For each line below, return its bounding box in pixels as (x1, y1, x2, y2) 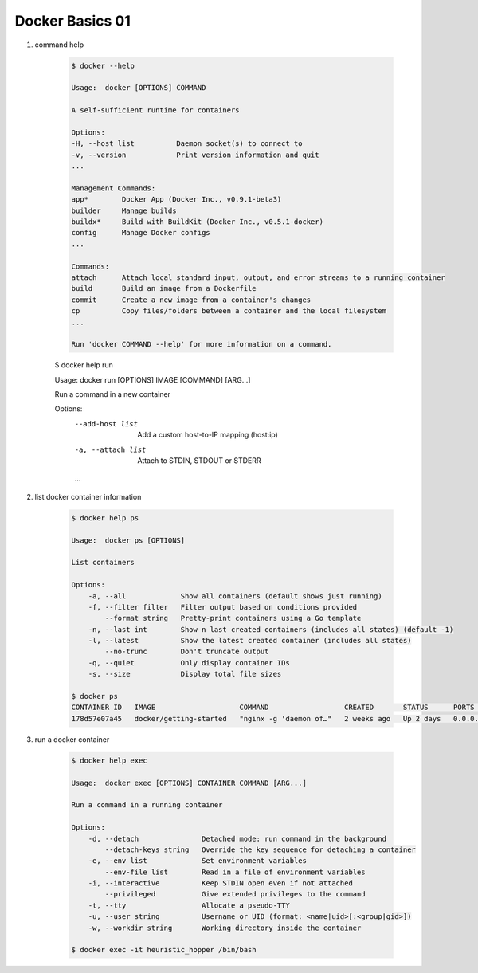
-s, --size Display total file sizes (88, 669, 282, 679)
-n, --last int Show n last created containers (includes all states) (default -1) (88, 625, 454, 634)
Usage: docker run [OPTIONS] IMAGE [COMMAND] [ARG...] (54, 375, 251, 384)
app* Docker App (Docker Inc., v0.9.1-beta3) (71, 195, 282, 204)
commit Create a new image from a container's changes (71, 295, 311, 304)
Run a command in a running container (71, 801, 223, 810)
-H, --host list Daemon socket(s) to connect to (71, 139, 303, 148)
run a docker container (34, 734, 110, 744)
